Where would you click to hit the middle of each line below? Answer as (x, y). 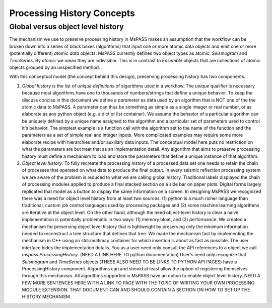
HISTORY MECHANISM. (47, 297)
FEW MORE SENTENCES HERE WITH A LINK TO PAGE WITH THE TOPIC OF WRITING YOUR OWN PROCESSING (138, 283)
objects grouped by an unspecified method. (55, 67)
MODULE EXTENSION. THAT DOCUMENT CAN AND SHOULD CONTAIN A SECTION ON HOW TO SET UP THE (136, 290)
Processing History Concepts (72, 13)
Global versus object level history (66, 27)
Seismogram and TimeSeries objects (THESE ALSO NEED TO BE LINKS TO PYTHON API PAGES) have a (129, 262)
